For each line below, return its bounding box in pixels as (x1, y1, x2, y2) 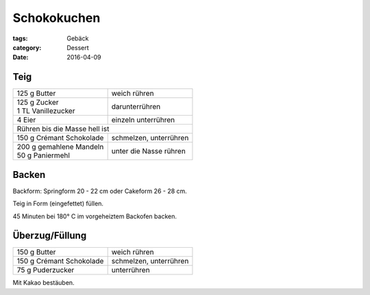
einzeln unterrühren (111, 115, 175, 125)
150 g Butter (16, 247, 56, 257)
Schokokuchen (12, 10, 101, 25)
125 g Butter (16, 89, 56, 99)
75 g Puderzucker (16, 266, 75, 275)
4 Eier (16, 115, 36, 125)
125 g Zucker (16, 98, 59, 107)
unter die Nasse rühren (111, 146, 186, 156)
